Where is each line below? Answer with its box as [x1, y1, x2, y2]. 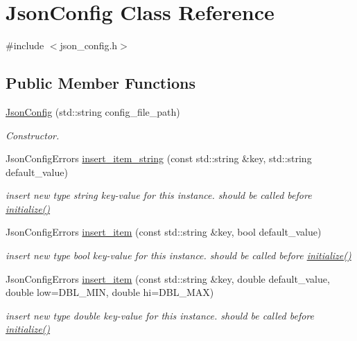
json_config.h [60, 38, 118, 53]
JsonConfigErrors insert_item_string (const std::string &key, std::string [6, 151, 312, 166]
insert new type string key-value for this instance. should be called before [6, 188, 312, 202]
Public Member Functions [6, 72, 195, 94]
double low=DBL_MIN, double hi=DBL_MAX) [6, 285, 214, 299]
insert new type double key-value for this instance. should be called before [6, 308, 315, 322]
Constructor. [6, 128, 60, 142]
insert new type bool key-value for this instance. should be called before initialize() [6, 248, 351, 263]
